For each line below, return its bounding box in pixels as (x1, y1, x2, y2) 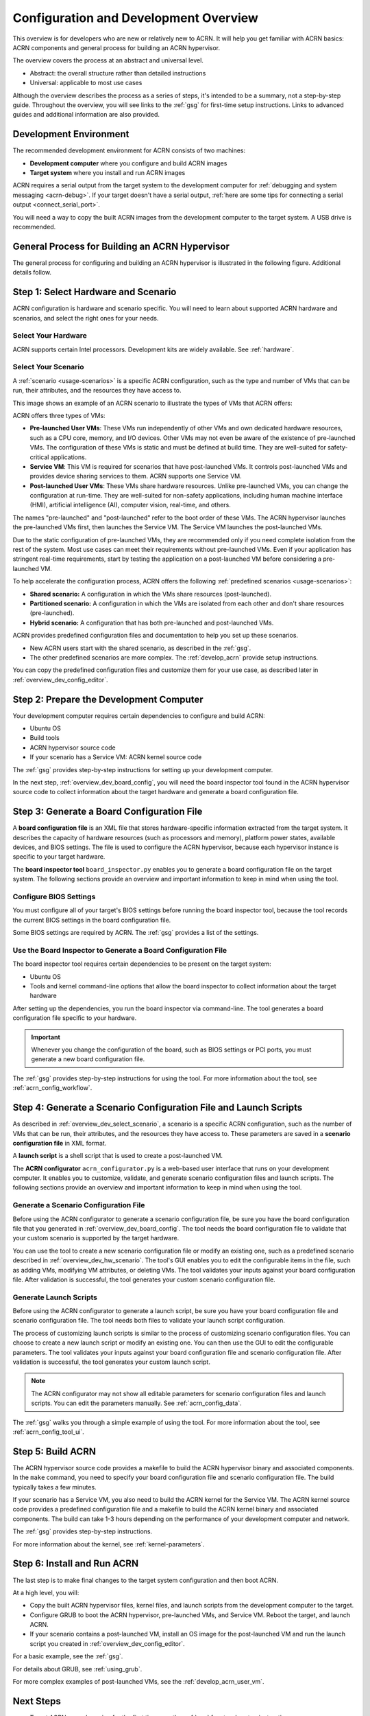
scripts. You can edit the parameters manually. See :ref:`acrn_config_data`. (31, 1399, 243, 1407)
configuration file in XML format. (12, 1139, 107, 1147)
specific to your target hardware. (12, 853, 106, 861)
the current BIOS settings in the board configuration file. (12, 916, 171, 924)
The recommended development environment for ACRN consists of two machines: (12, 146, 246, 154)
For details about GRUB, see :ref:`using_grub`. (12, 1665, 143, 1673)
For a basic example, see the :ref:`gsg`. (12, 1652, 123, 1660)
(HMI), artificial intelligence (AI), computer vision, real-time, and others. (29, 501, 231, 509)
